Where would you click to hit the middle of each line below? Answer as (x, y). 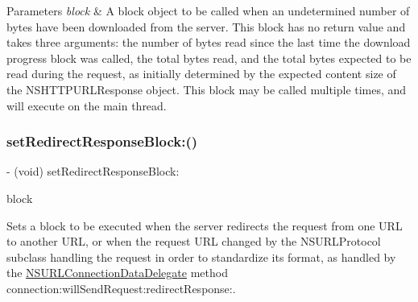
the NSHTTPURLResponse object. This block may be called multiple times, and (207, 89)
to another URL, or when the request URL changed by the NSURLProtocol (194, 241)
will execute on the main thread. (87, 105)
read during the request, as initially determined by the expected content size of (201, 74)
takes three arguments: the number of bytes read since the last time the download (209, 42)
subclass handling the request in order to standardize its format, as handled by (201, 256)
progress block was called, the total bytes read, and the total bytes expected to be (209, 58)
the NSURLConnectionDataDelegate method (117, 273)
